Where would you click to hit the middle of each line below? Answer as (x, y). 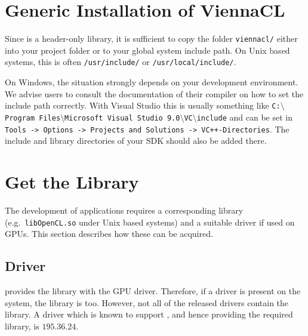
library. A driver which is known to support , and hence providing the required (149, 314)
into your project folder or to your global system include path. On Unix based (147, 50)
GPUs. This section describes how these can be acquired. (109, 234)
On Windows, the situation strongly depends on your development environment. (152, 82)
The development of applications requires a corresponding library (124, 210)
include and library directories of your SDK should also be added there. (136, 141)
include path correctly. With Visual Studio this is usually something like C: (143, 105)
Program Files (33, 118)
